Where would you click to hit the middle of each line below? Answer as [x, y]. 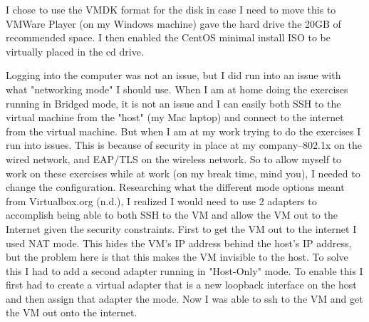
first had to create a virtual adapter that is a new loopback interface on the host [181, 285]
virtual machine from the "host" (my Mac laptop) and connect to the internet [175, 117]
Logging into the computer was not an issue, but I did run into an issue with [173, 75]
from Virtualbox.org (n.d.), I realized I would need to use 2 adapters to [161, 201]
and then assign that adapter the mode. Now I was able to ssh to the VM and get [184, 298]
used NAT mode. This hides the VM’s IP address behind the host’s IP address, [179, 243]
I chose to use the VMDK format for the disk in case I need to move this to [171, 9]
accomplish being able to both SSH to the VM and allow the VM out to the [172, 215]
